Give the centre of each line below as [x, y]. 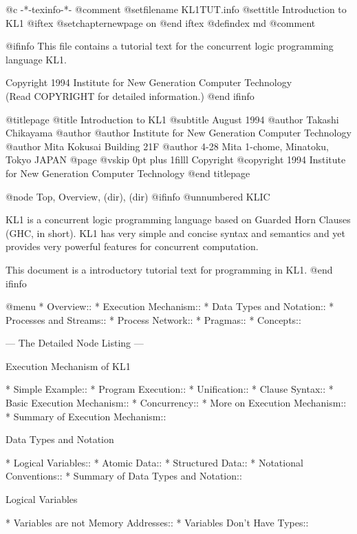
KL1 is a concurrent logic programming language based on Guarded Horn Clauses [178, 219]
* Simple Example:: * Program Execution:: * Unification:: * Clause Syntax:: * [170, 389]
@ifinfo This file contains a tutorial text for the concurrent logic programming [170, 46]
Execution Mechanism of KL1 [68, 366]
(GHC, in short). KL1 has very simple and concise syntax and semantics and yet [175, 233]
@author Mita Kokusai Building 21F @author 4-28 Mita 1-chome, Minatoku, [167, 146]
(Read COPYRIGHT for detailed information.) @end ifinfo [130, 95]
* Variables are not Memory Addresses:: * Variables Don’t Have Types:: [157, 522]
